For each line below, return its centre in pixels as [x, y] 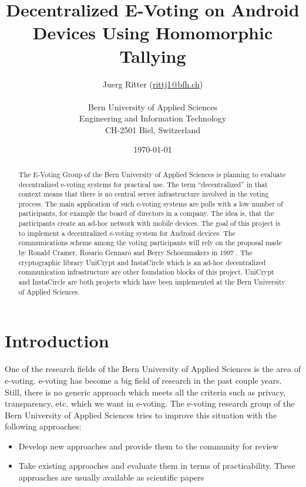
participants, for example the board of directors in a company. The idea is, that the [146, 213]
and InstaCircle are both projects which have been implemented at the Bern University [152, 282]
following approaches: [43, 426]
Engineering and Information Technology [153, 118]
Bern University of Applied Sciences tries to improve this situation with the [141, 415]
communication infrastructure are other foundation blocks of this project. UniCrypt [146, 272]
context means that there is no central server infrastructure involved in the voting [144, 194]
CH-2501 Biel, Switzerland [152, 129]
